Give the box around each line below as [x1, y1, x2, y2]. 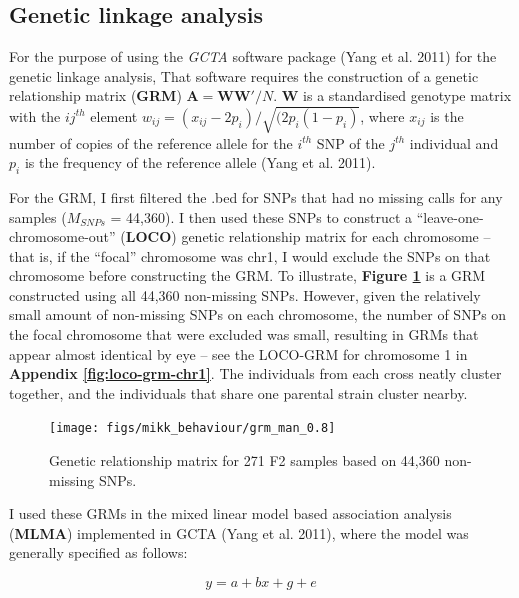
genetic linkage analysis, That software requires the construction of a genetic [9, 65, 479, 86]
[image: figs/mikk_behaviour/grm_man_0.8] [49, 421, 336, 436]
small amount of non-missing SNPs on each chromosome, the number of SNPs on [9, 304, 507, 325]
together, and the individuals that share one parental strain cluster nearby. [9, 382, 468, 403]
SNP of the [316, 132, 385, 153]
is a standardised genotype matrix [303, 85, 512, 106]
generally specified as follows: [9, 542, 188, 563]
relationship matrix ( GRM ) [9, 85, 182, 106]
